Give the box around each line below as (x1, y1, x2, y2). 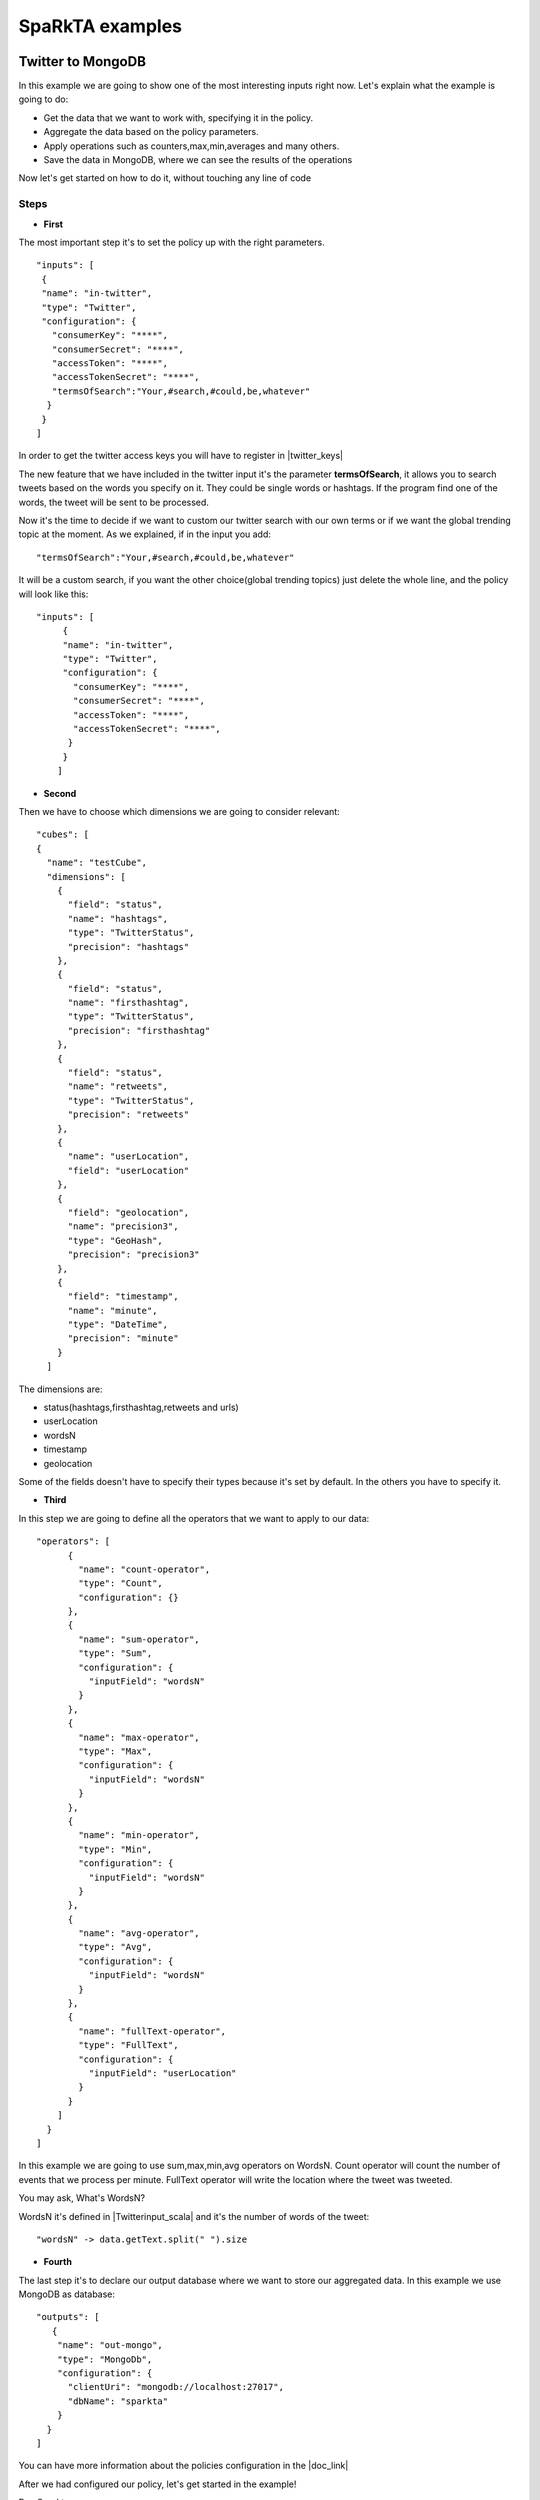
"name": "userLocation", (67, 1151, 190, 1162)
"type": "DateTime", (67, 1319, 169, 1330)
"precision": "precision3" (67, 1249, 200, 1260)
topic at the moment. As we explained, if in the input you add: (18, 528, 272, 540)
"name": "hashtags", (67, 913, 169, 924)
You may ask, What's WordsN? (18, 2192, 145, 2204)
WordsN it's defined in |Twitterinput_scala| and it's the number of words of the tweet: (18, 2210, 370, 2222)
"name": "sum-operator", (78, 1633, 200, 1645)
